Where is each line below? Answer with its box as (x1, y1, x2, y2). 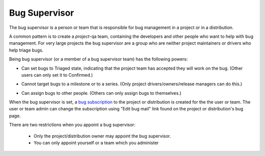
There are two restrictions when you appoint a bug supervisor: (9, 122, 136, 128)
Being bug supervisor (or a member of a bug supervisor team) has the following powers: (9, 56, 188, 62)
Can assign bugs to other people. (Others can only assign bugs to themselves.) (21, 90, 182, 96)
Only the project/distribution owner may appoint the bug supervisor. (33, 133, 171, 139)
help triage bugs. (9, 47, 44, 53)
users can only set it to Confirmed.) (21, 72, 93, 78)
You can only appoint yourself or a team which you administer (33, 140, 159, 146)
